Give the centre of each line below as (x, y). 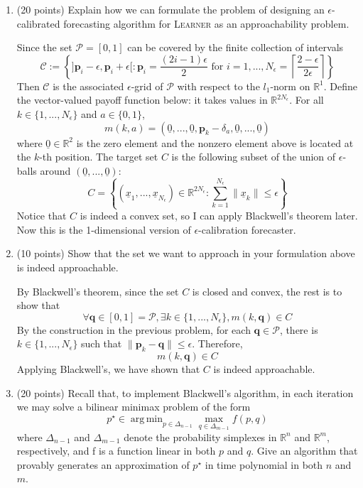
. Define (341, 86)
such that (102, 343)
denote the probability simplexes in (200, 437)
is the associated (88, 86)
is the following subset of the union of (254, 157)
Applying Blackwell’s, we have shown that (108, 369)
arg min (147, 419)
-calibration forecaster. (247, 229)
